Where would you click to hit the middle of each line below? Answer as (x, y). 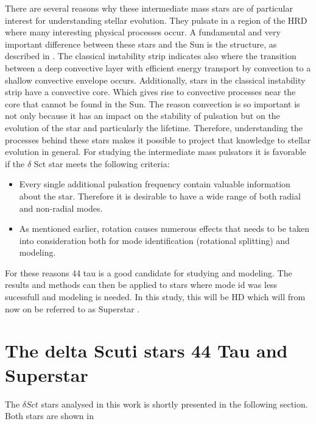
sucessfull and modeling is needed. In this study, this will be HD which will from (155, 297)
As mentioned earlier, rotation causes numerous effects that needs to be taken (164, 228)
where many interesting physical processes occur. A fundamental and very (143, 32)
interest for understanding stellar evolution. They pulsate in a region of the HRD (156, 20)
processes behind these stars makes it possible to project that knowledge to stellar (158, 139)
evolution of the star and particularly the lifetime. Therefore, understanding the (154, 127)
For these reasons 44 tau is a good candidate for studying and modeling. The (149, 272)
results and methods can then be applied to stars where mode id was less (141, 285)
